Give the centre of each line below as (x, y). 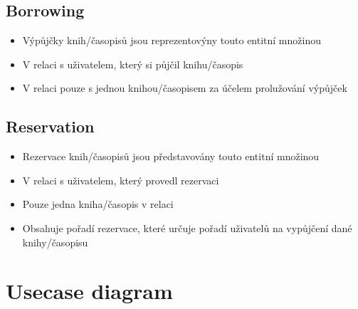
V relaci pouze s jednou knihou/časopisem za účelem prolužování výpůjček (185, 88)
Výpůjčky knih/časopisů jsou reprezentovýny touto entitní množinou (172, 40)
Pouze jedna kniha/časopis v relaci (98, 204)
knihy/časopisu (55, 242)
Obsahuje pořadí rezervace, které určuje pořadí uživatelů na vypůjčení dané (187, 227)
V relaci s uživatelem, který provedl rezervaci (121, 180)
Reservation (50, 126)
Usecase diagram (89, 291)
